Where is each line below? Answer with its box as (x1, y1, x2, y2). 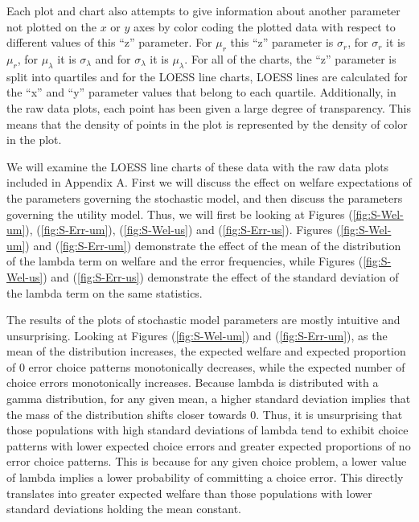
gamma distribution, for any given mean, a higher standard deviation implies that (6, 390, 411, 407)
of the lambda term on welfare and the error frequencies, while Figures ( (6, 253, 364, 269)
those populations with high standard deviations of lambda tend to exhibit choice (6, 421, 409, 438)
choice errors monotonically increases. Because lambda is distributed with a (6, 374, 379, 391)
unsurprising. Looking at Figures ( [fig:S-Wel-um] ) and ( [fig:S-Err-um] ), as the (6, 327, 388, 343)
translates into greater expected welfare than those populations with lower (6, 484, 372, 501)
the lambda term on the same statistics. (6, 284, 203, 301)
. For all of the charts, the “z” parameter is (184, 50, 396, 67)
